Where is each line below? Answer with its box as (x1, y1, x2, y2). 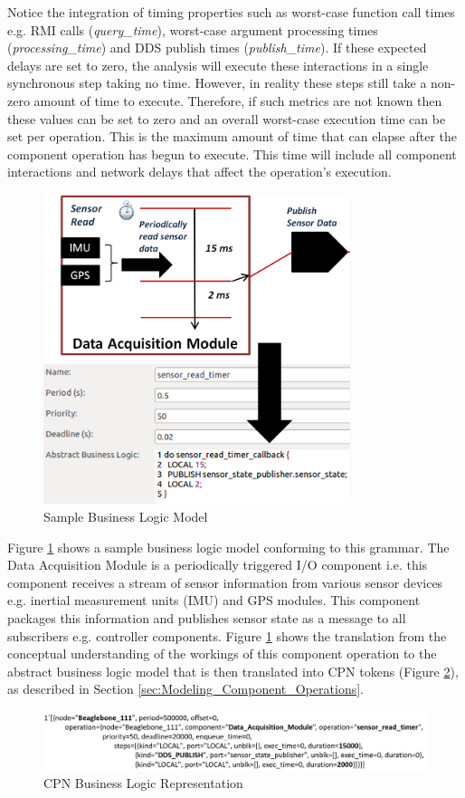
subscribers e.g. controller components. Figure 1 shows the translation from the (7, 626, 447, 645)
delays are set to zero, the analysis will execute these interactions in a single (7, 55, 429, 74)
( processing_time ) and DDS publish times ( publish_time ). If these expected (7, 38, 427, 57)
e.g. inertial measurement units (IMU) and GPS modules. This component (7, 591, 421, 610)
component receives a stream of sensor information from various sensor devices (7, 572, 443, 591)
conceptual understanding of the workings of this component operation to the (7, 644, 437, 663)
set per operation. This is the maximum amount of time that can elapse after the (7, 127, 457, 146)
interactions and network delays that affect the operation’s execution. (7, 162, 392, 181)
